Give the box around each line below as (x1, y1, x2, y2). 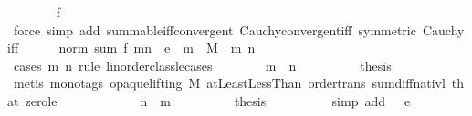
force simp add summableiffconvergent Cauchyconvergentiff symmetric (13, 20, 416, 39)
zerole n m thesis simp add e (25, 91, 411, 110)
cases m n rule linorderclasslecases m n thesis (13, 55, 392, 74)
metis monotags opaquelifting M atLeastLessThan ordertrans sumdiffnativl (13, 73, 446, 92)
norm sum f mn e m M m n (58, 38, 256, 57)
